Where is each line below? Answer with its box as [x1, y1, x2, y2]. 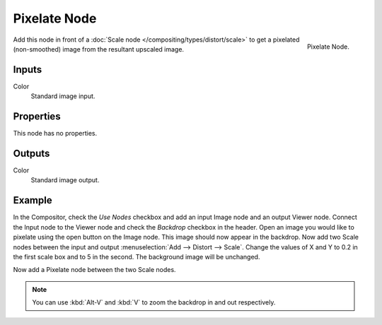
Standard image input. [30, 92, 95, 100]
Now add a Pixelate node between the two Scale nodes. [13, 266, 176, 274]
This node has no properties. [13, 129, 98, 138]
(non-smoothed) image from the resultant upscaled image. [13, 45, 184, 53]
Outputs [13, 147, 50, 159]
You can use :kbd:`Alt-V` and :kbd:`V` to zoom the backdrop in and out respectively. [32, 298, 276, 307]
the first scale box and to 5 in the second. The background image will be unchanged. [13, 252, 260, 261]
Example [13, 194, 52, 206]
